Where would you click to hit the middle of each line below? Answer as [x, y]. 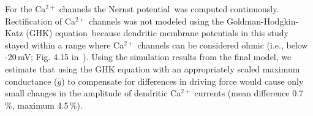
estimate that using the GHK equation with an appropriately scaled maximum [153, 68]
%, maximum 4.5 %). [44, 105]
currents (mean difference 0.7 [249, 93]
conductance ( [31, 81]
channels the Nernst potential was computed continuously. [169, 9]
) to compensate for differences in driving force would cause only [183, 81]
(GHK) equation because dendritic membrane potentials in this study [157, 33]
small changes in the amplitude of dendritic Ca [93, 93]
